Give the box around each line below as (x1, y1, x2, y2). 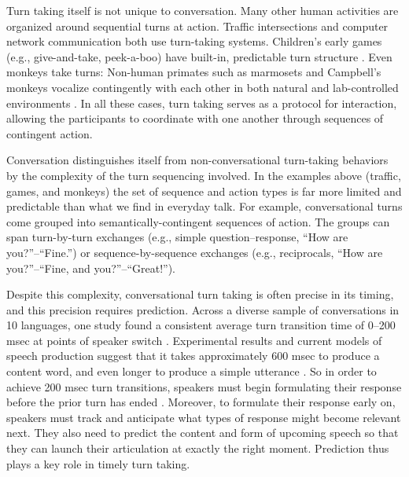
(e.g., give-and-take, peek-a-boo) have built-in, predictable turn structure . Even (6, 48, 392, 64)
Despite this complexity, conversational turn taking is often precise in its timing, (6, 286, 394, 303)
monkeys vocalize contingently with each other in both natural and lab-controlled (6, 79, 399, 95)
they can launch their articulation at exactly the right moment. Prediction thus (6, 440, 389, 457)
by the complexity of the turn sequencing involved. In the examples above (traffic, (6, 167, 401, 183)
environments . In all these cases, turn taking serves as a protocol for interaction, (6, 94, 397, 111)
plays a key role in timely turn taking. (6, 455, 190, 471)
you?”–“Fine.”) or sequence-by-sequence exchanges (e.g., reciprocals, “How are (6, 244, 383, 260)
